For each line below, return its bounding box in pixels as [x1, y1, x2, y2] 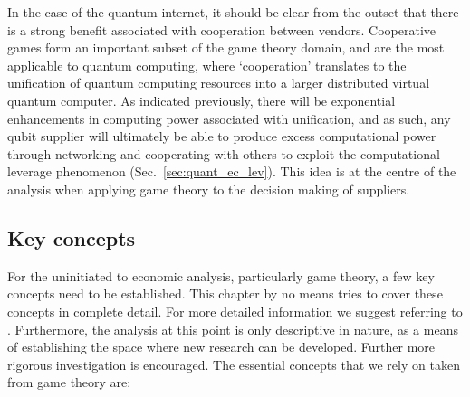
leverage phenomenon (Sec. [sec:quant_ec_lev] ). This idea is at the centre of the [7, 162, 456, 181]
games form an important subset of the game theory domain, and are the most [7, 38, 445, 57]
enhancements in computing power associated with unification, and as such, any [7, 109, 451, 128]
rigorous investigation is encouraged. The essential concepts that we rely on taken [7, 354, 460, 373]
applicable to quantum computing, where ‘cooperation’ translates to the [7, 55, 407, 74]
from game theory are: [7, 373, 131, 392]
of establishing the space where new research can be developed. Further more [7, 337, 436, 356]
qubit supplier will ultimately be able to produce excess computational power [7, 127, 436, 146]
